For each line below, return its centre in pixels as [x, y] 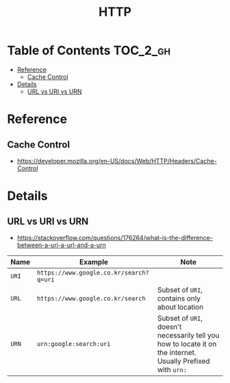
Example [93, 262]
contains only [179, 298]
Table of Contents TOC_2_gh [89, 50]
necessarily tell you [188, 335]
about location [180, 307]
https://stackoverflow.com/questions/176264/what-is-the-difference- [115, 237]
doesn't [169, 327]
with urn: [172, 369]
